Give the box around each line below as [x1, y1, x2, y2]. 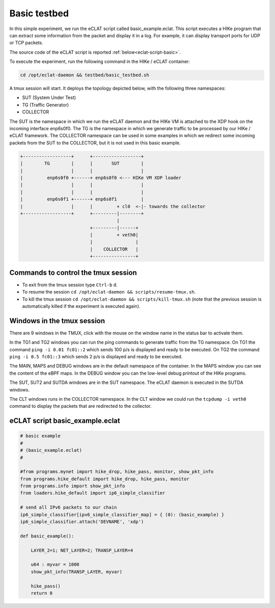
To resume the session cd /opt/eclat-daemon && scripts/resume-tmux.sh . [22, 289, 196, 295]
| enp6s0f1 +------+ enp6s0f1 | [20, 197, 144, 202]
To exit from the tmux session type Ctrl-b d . [22, 281, 118, 288]
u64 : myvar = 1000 [31, 562, 80, 568]
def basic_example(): [20, 533, 74, 539]
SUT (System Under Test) [22, 94, 76, 101]
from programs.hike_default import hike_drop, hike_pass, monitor [20, 476, 189, 482]
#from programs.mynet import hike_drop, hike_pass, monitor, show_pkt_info [20, 469, 214, 475]
